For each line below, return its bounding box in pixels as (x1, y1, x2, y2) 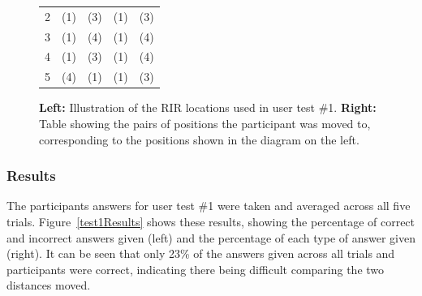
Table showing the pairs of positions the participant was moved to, (39, 114, 371, 131)
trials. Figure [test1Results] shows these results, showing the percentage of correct (6, 212, 416, 230)
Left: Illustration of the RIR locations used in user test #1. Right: (39, 99, 377, 116)
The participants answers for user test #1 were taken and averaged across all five (6, 197, 411, 214)
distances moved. (6, 277, 91, 294)
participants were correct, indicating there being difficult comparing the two (6, 260, 385, 277)
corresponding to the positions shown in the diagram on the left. (39, 131, 360, 148)
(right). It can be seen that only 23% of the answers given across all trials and (6, 245, 395, 262)
